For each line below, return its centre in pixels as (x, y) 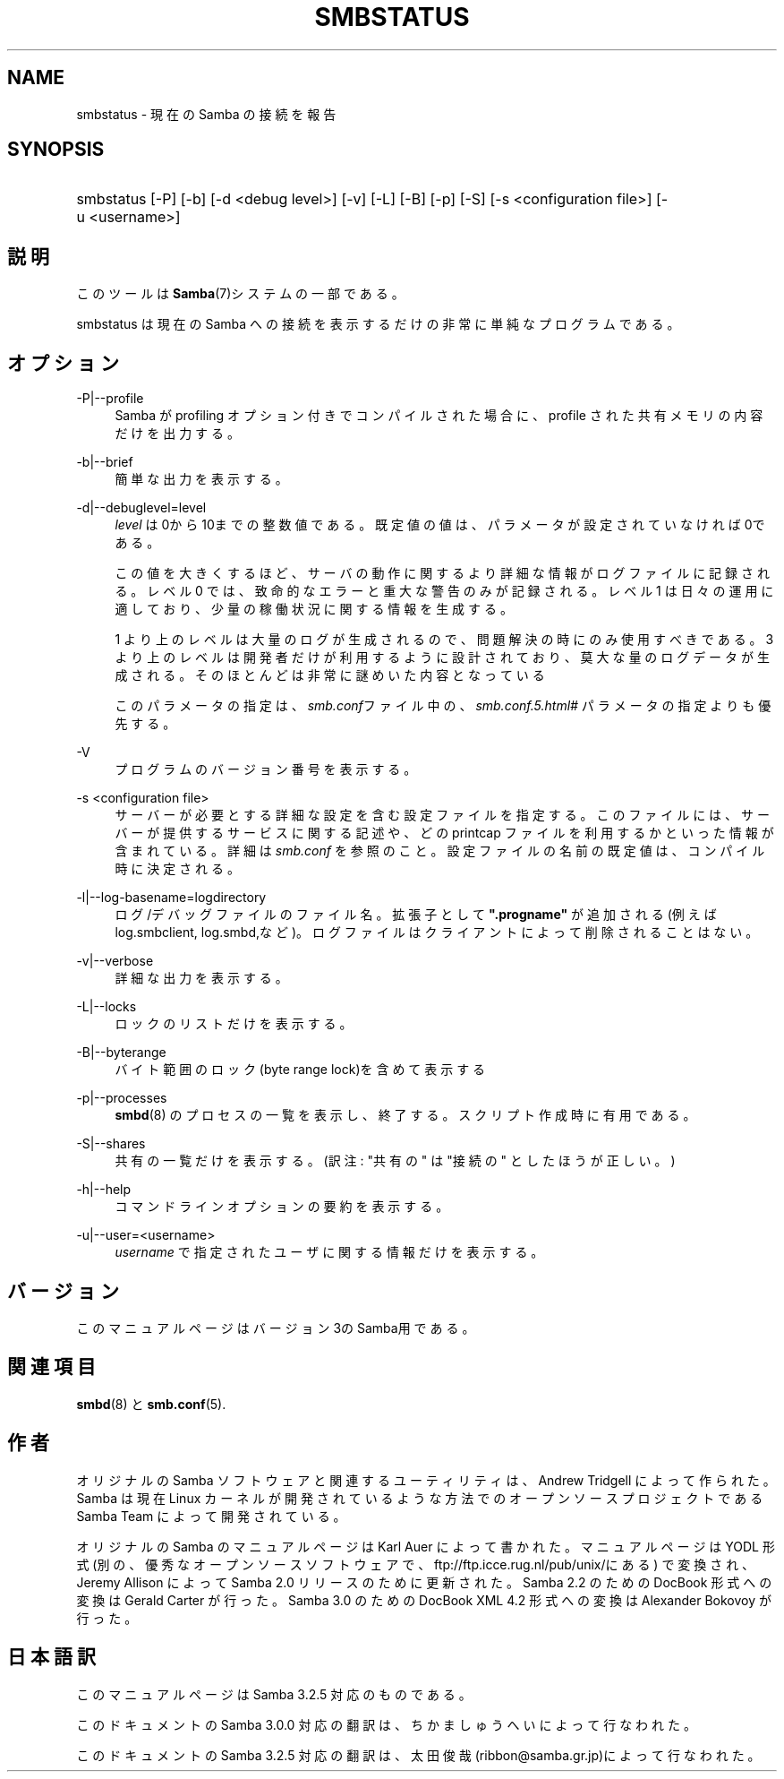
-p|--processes (122, 1098)
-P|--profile (110, 399)
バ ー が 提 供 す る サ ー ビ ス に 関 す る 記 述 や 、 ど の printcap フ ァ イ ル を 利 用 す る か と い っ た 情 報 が (444, 833)
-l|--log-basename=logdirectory (171, 898)
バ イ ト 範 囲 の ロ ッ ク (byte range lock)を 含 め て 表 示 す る (300, 1070)
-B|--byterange (121, 1053)
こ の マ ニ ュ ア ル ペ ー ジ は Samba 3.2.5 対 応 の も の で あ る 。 (274, 1694)
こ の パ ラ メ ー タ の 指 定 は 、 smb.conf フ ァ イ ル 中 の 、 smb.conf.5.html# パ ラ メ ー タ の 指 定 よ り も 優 (443, 706)
